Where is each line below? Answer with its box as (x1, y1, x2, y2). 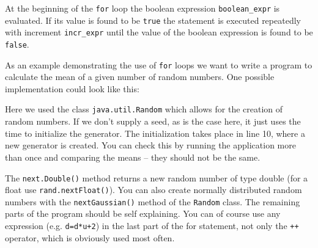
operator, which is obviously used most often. (5, 231, 175, 244)
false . (5, 37, 29, 50)
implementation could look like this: (5, 82, 139, 95)
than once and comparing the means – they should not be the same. (5, 150, 261, 163)
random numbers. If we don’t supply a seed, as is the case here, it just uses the (5, 115, 301, 128)
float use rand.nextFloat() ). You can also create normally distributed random (5, 183, 302, 196)
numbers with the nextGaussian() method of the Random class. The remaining (5, 195, 300, 208)
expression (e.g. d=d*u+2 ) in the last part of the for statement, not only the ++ (5, 219, 299, 232)
